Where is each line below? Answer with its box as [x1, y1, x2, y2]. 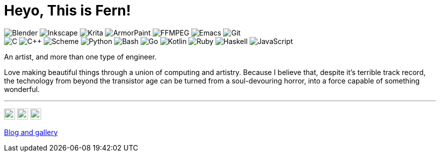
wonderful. [4, 84, 40, 93]
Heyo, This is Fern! [4, 2, 131, 19]
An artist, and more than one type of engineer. [4, 52, 157, 61]
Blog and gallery [4, 127, 58, 136]
